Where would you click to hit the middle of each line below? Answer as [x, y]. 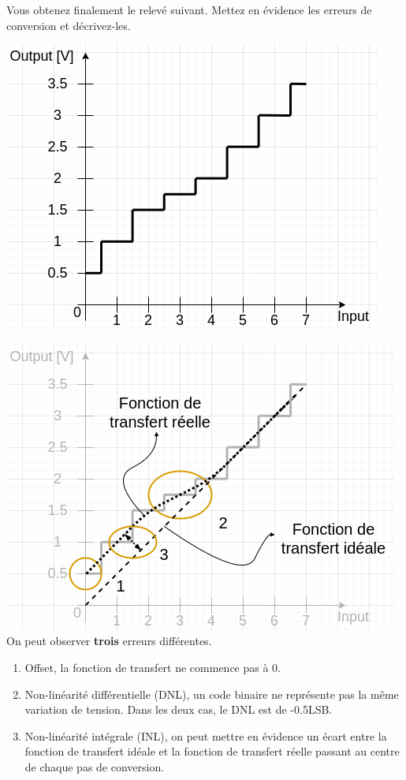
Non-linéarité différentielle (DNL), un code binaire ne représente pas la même [212, 694]
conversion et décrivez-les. [69, 25]
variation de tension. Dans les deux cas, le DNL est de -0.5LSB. [179, 709]
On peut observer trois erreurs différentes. [109, 641]
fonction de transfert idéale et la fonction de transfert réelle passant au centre [212, 751]
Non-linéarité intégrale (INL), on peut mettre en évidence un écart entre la [206, 735]
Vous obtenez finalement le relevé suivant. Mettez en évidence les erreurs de [189, 9]
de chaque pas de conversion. [95, 766]
